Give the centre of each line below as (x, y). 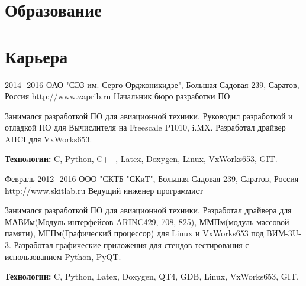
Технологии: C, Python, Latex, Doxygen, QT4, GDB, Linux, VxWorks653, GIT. (152, 276)
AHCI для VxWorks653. (49, 139)
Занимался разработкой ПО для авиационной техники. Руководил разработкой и (149, 116)
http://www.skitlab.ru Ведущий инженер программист (104, 190)
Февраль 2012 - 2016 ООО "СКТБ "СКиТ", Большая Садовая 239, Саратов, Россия (152, 179)
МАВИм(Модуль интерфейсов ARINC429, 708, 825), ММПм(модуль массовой (147, 221)
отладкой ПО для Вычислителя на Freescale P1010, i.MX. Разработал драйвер (145, 127)
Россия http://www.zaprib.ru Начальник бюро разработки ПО (117, 96)
